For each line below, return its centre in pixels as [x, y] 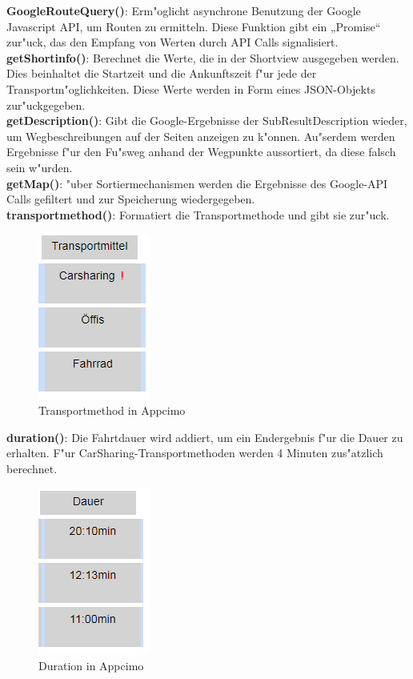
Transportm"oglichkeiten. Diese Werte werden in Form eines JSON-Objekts [191, 88]
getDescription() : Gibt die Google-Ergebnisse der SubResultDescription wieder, [207, 121]
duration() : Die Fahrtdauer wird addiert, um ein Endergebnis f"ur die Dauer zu [205, 437]
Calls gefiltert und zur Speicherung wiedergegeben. [131, 199]
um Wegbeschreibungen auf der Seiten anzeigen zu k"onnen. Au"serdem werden [201, 136]
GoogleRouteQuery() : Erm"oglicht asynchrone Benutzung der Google [184, 10]
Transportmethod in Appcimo [112, 410]
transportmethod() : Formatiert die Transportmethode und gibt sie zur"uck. [198, 214]
